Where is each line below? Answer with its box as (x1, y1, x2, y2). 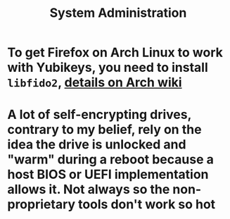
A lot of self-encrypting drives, (7, 107, 192, 123)
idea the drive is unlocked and (7, 137, 186, 153)
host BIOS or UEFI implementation (7, 167, 209, 182)
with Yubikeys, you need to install (7, 60, 209, 75)
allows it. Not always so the (7, 182, 170, 198)
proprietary (7, 196, 76, 213)
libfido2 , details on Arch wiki (7, 75, 182, 91)
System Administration (49, 5, 187, 21)
